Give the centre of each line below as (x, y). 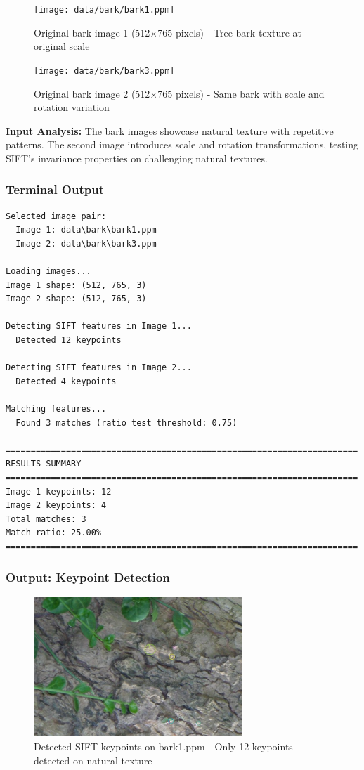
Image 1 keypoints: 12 (59, 491)
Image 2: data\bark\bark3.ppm (86, 243)
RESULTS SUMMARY (44, 464)
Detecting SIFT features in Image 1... (99, 326)
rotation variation (72, 107)
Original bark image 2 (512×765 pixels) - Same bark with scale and (179, 93)
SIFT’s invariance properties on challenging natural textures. (137, 158)
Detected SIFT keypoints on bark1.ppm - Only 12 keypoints (163, 746)
